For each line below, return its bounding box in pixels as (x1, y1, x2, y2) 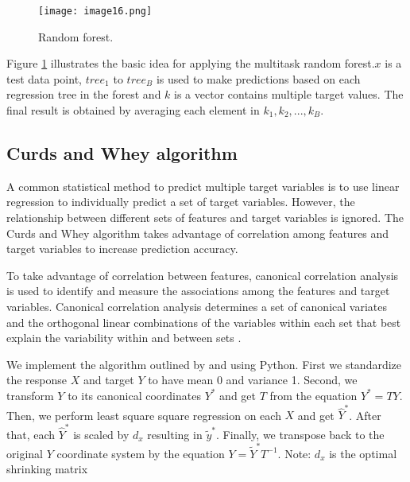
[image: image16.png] (38, 6, 153, 17)
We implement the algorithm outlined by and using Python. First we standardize (6, 356, 402, 372)
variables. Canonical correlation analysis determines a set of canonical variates (6, 297, 387, 314)
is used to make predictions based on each (156, 70, 361, 87)
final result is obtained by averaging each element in (6, 102, 260, 119)
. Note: (277, 445, 311, 461)
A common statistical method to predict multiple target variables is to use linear (6, 177, 400, 194)
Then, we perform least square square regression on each (6, 406, 281, 423)
